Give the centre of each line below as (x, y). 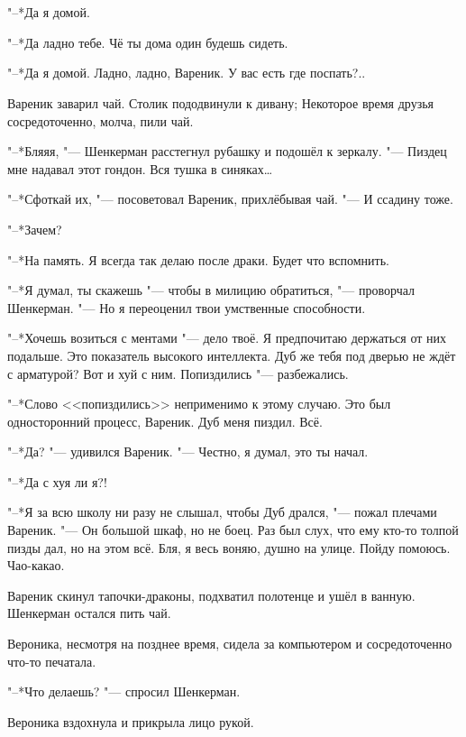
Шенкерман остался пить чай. (89, 613)
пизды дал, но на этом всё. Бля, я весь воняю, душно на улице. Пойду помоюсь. (229, 547)
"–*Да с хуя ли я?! (57, 481)
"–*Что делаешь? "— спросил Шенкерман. (124, 691)
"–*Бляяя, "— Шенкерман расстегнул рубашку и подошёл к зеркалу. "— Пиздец (227, 151)
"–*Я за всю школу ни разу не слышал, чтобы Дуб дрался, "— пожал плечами (222, 512)
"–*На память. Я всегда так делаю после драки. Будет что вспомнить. (198, 259)
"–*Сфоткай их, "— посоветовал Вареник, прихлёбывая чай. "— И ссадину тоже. (230, 199)
